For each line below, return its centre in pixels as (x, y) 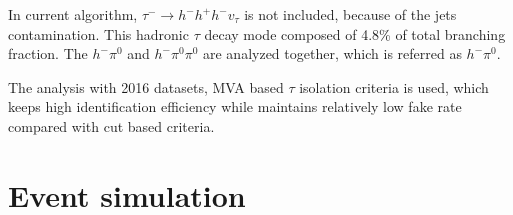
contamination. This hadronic (98, 33)
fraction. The (48, 53)
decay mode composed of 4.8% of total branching (355, 33)
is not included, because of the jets (350, 14)
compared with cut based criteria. (111, 125)
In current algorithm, (73, 14)
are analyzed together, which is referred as (332, 53)
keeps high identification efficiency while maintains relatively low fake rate (235, 106)
